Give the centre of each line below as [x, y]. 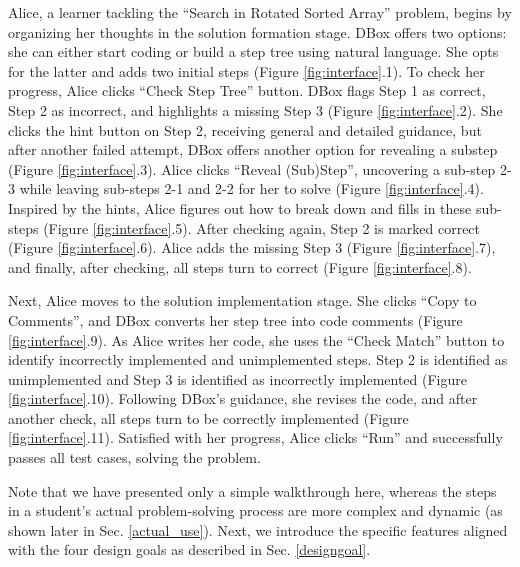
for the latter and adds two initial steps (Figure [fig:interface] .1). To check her [246, 70]
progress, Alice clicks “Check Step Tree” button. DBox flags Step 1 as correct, [247, 90]
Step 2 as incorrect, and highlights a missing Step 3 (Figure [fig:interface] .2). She [255, 109]
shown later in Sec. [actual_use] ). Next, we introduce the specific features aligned [258, 529]
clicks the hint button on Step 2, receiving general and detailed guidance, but [245, 129]
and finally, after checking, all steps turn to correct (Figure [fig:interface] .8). [240, 266]
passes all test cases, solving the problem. [134, 457]
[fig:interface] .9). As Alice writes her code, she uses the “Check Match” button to [256, 339]
